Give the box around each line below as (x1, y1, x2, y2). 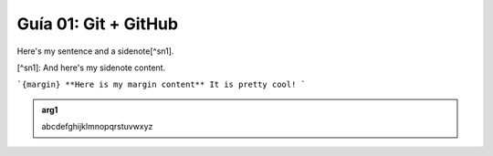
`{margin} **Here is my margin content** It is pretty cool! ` (16, 79, 306, 90)
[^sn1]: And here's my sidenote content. (16, 62, 166, 73)
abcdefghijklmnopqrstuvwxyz (41, 121, 153, 132)
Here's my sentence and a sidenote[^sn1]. (16, 46, 174, 57)
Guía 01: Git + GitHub (16, 14, 178, 34)
